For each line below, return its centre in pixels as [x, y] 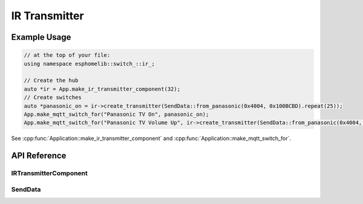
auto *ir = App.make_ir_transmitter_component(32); [102, 89]
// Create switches [53, 97]
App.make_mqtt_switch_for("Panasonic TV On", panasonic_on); [116, 114]
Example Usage [41, 37]
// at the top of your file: [67, 55]
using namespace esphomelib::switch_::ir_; [90, 64]
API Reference [39, 156]
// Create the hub [51, 81]
